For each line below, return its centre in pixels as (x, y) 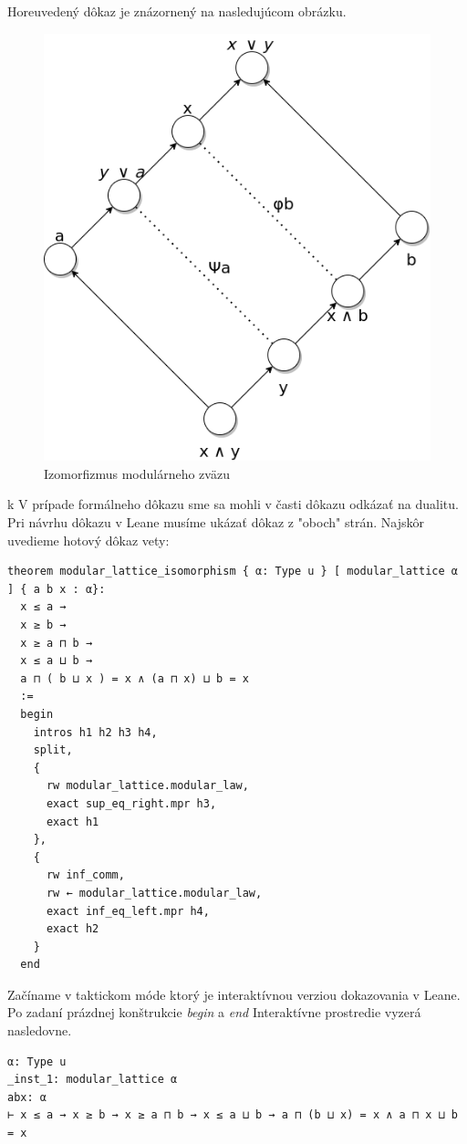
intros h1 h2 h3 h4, (95, 732)
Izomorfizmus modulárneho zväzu (137, 473)
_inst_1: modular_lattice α (93, 1080)
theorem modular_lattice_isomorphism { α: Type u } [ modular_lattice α (233, 572)
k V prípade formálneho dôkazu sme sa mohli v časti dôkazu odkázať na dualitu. (233, 504)
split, (53, 750)
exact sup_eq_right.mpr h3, (131, 803)
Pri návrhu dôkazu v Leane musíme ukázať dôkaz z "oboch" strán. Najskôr (216, 522)
